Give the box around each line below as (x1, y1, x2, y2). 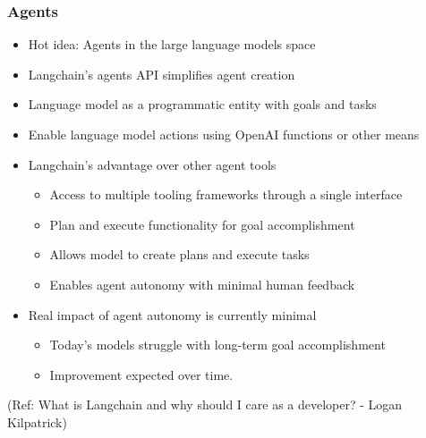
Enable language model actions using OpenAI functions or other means (28, 125, 420, 143)
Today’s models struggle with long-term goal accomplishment (49, 335, 386, 354)
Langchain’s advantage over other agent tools (28, 155, 277, 173)
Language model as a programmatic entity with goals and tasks (28, 95, 377, 114)
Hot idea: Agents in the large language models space (28, 35, 316, 54)
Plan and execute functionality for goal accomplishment (49, 215, 355, 233)
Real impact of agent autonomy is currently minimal (28, 305, 317, 324)
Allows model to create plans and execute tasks (49, 245, 310, 264)
